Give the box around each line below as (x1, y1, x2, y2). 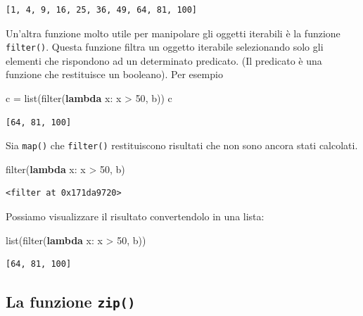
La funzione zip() (6, 291, 136, 312)
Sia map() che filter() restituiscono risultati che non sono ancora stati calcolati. (6, 138, 358, 153)
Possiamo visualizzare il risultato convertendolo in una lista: (6, 209, 265, 224)
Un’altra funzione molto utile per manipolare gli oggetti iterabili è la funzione (6, 25, 340, 40)
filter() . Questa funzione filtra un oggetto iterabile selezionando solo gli (6, 39, 324, 54)
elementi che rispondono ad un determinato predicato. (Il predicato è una (6, 53, 322, 68)
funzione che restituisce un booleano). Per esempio (6, 67, 223, 82)
